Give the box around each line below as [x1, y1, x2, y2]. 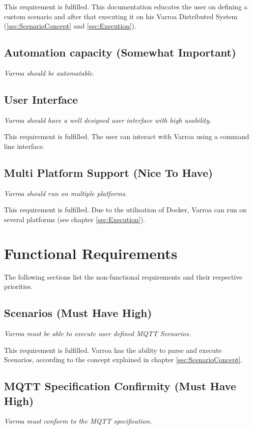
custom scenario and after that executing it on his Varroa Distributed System [4, 11, 238, 21]
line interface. [4, 141, 45, 151]
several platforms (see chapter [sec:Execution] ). [4, 214, 145, 224]
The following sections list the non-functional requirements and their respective [4, 271, 243, 282]
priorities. [4, 281, 33, 291]
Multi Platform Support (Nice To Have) [4, 165, 213, 180]
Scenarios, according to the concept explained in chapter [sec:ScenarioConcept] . [4, 354, 243, 365]
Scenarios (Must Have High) [4, 305, 152, 320]
